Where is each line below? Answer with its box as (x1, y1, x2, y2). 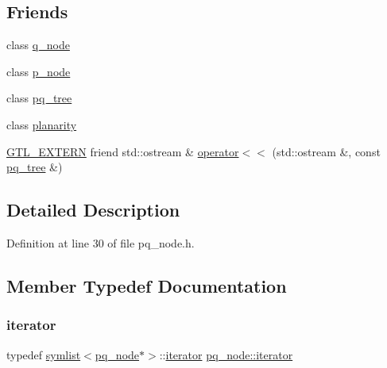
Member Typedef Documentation (6, 273, 287, 297)
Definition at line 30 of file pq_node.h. (6, 234, 195, 251)
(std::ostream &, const (272, 143, 381, 159)
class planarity (6, 116, 77, 132)
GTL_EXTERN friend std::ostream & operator (6, 143, 239, 159)
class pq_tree (6, 90, 72, 106)
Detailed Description (6, 197, 180, 222)
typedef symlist (6, 346, 81, 362)
